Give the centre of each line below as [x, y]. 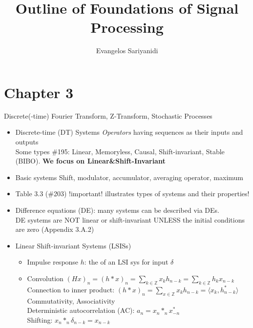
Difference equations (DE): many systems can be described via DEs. [117, 210]
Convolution [45, 278]
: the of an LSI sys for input [126, 262]
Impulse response [53, 262]
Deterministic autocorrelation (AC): [81, 310]
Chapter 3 [39, 92]
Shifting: [40, 319]
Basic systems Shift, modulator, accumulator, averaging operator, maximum [129, 177]
